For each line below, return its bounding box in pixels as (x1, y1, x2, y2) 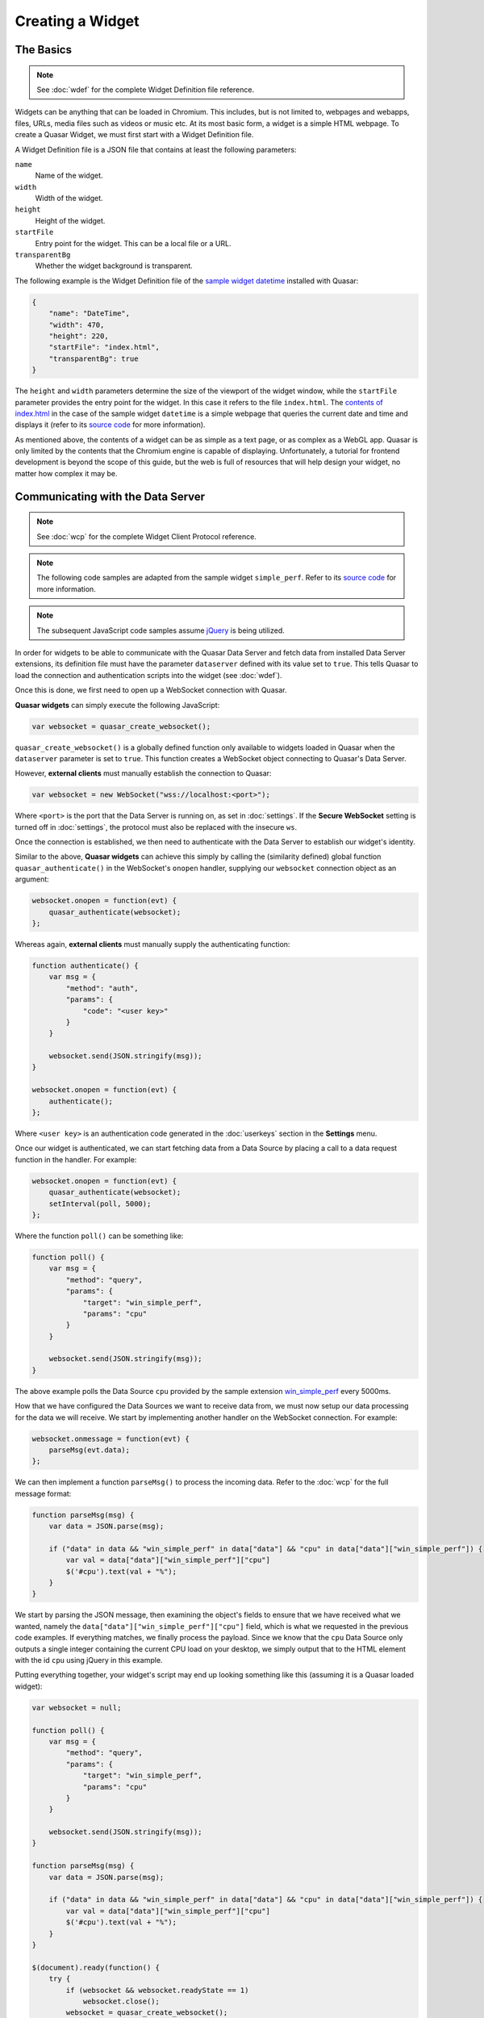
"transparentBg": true (48, 354, 139, 363)
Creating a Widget (15, 12, 140, 30)
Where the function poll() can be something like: (15, 1231, 184, 1241)
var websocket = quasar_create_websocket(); (31, 722, 211, 731)
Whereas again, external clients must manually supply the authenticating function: (15, 939, 290, 948)
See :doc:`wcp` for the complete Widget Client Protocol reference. (36, 531, 257, 541)
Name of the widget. (35, 170, 104, 181)
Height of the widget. (35, 216, 106, 225)
